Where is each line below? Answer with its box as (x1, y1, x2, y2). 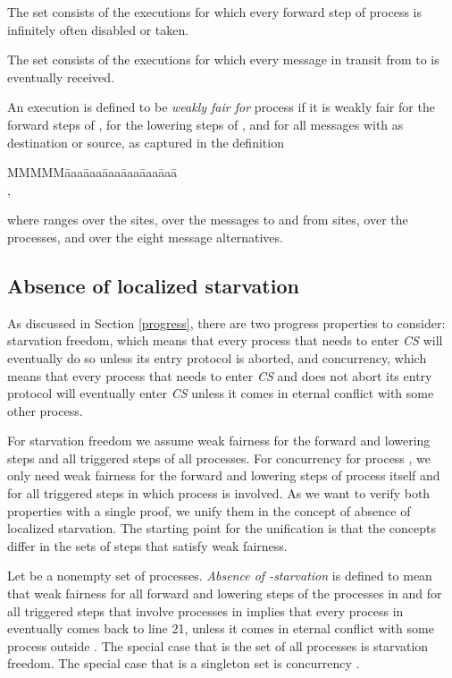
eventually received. (7, 67, 114, 86)
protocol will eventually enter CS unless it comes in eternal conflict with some (7, 384, 434, 403)
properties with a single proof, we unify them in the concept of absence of (7, 501, 411, 520)
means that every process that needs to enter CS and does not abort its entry (7, 366, 432, 385)
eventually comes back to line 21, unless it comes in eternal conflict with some (7, 619, 434, 638)
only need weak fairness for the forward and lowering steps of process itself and (7, 466, 440, 485)
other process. (7, 401, 83, 420)
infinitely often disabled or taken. (7, 20, 189, 38)
